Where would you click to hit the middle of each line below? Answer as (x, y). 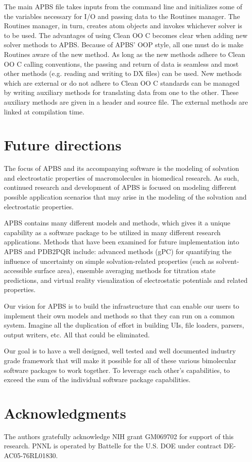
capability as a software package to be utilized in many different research (112, 232)
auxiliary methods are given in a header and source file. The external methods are (126, 102)
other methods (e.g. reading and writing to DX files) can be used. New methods (123, 73)
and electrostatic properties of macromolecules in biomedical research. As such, (122, 177)
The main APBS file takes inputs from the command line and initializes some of (123, 6)
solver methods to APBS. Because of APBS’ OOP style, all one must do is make (124, 45)
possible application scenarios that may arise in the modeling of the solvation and (125, 197)
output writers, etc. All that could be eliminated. (77, 334)
